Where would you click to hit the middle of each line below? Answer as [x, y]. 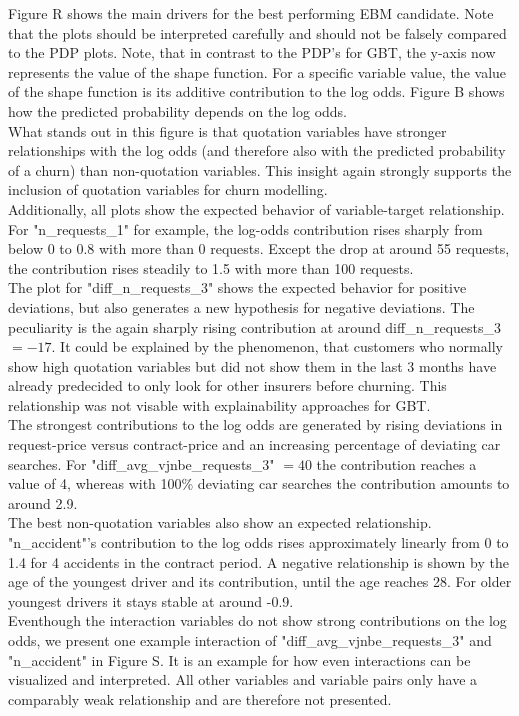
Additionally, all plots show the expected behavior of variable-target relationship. [256, 208]
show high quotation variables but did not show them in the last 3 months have [252, 365]
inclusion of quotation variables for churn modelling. [168, 189]
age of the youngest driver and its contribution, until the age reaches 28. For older [260, 581]
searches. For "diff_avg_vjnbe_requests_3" [141, 463]
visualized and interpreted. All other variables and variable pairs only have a [243, 679]
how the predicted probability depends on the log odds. [177, 110]
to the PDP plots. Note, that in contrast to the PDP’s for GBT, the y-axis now [252, 52]
